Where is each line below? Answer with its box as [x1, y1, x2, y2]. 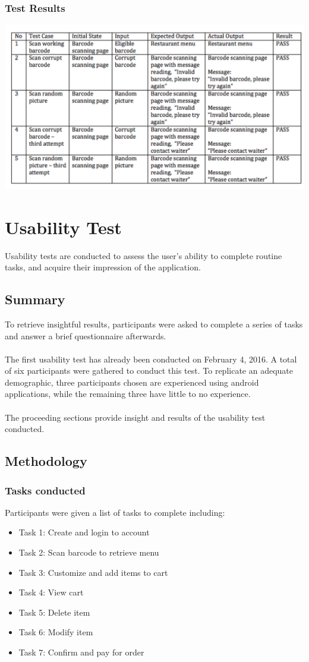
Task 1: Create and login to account [18, 526, 150, 538]
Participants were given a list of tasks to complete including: [5, 506, 225, 518]
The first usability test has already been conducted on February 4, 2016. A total [5, 352, 297, 365]
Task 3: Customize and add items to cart [18, 566, 168, 578]
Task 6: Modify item [18, 626, 93, 638]
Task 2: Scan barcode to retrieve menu [18, 546, 159, 559]
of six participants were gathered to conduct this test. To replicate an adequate [5, 364, 294, 377]
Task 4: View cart [18, 586, 84, 598]
